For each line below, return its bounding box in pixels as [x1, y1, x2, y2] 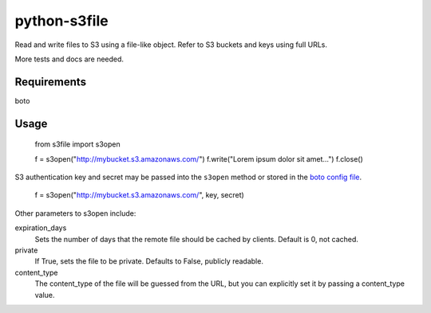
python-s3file [14, 12, 109, 29]
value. [34, 290, 55, 299]
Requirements [14, 75, 87, 88]
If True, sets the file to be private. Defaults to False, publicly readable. [34, 256, 263, 266]
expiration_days [14, 223, 67, 233]
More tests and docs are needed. [14, 54, 124, 64]
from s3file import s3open [34, 139, 121, 149]
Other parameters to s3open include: [14, 208, 136, 218]
